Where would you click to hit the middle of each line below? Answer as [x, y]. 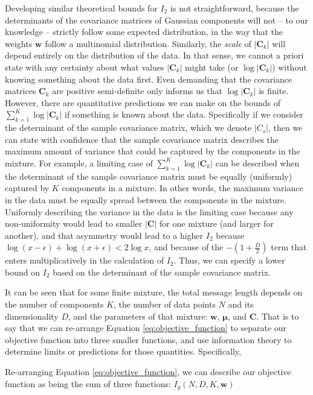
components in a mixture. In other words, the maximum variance [182, 188]
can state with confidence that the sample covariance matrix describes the [142, 139]
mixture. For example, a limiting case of [79, 163]
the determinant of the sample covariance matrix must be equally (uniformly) [149, 176]
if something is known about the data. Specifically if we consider [184, 114]
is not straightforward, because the [235, 8]
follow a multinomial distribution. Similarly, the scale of [148, 43]
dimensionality [32, 316]
